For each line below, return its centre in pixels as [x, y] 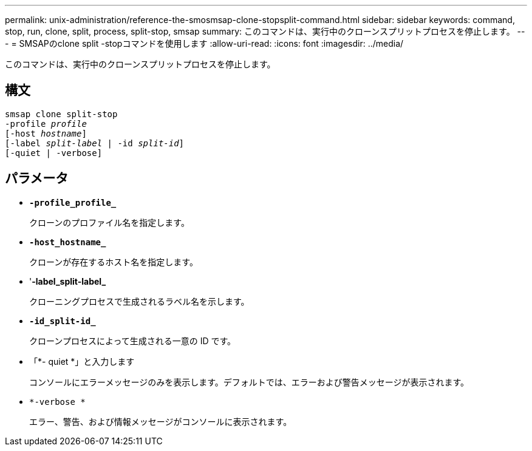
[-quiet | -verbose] [54, 153]
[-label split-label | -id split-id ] [95, 143]
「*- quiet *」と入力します [82, 361]
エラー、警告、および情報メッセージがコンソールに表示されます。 [161, 421]
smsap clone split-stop [61, 114]
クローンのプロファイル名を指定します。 [109, 222]
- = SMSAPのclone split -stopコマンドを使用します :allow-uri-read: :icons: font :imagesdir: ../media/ [204, 43]
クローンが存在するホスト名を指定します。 [114, 262]
